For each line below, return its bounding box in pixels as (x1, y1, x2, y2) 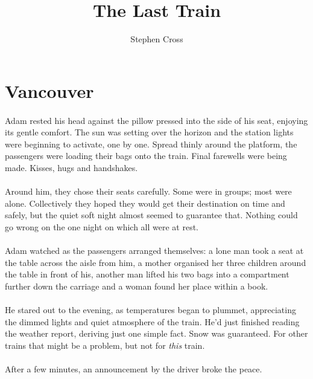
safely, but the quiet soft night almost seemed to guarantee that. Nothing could (5, 209, 298, 221)
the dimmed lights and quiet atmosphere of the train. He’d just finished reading (5, 315, 300, 328)
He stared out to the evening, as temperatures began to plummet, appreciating (5, 303, 296, 316)
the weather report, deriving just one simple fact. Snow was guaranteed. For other (5, 327, 308, 340)
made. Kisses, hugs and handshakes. (5, 161, 138, 173)
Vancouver (5, 78, 94, 103)
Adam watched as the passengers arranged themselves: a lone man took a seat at (5, 244, 304, 257)
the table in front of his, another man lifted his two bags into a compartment (5, 268, 289, 280)
